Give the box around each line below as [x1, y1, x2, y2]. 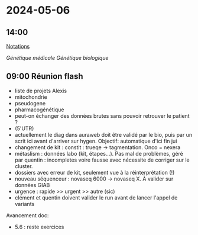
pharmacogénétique [14, 106, 64, 113]
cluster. [14, 162, 33, 169]
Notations [6, 43, 30, 50]
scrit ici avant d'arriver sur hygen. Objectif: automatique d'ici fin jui [14, 137, 177, 144]
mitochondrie [14, 93, 47, 101]
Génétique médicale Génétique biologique [6, 54, 109, 61]
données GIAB [14, 181, 50, 188]
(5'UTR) [14, 125, 34, 132]
